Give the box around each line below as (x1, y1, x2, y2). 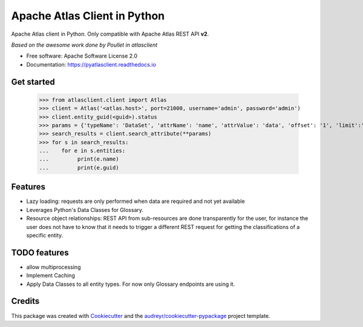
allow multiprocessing (26, 263, 81, 271)
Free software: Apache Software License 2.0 (26, 52, 138, 60)
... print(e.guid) (39, 164, 119, 171)
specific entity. (26, 231, 64, 239)
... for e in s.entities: (39, 147, 126, 154)
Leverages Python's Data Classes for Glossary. (26, 206, 144, 213)
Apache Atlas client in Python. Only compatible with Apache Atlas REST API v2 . (11, 30, 209, 38)
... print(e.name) (39, 156, 119, 163)
